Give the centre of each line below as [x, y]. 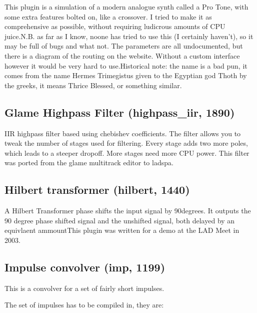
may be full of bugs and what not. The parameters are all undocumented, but [124, 46]
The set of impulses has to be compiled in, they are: [84, 305]
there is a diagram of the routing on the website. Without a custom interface [122, 55]
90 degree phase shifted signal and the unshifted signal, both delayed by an [120, 220]
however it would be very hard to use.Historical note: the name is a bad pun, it [126, 65]
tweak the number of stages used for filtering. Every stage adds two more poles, [126, 143]
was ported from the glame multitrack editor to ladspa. [89, 163]
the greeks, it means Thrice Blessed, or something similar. [93, 85]
